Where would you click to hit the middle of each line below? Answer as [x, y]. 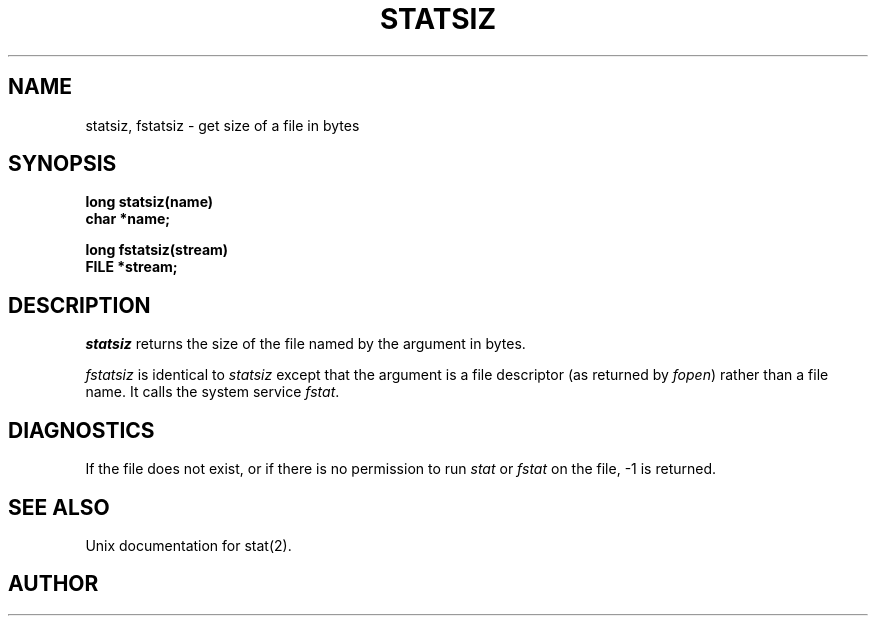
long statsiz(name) [149, 202]
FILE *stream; [131, 267]
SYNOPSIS [62, 164]
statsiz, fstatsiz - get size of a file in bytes [222, 125]
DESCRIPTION [79, 305]
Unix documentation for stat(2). [188, 545]
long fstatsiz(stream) [157, 250]
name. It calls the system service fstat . [212, 392]
